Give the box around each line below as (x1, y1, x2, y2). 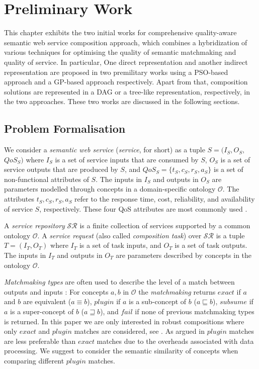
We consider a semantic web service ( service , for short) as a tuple (4, 144, 205, 155)
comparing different (4, 355, 64, 365)
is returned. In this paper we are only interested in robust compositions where (4, 316, 244, 326)
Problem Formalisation (4, 121, 126, 136)
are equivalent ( (23, 296, 71, 307)
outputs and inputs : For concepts (4, 286, 109, 297)
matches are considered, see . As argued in (74, 326, 205, 336)
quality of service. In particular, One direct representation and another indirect (4, 56, 248, 67)
